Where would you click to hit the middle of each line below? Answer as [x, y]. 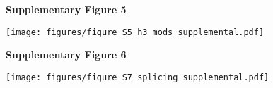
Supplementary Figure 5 [66, 9]
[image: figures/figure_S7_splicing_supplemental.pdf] [138, 77]
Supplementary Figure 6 [66, 55]
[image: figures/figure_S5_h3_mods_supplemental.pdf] [135, 32]
